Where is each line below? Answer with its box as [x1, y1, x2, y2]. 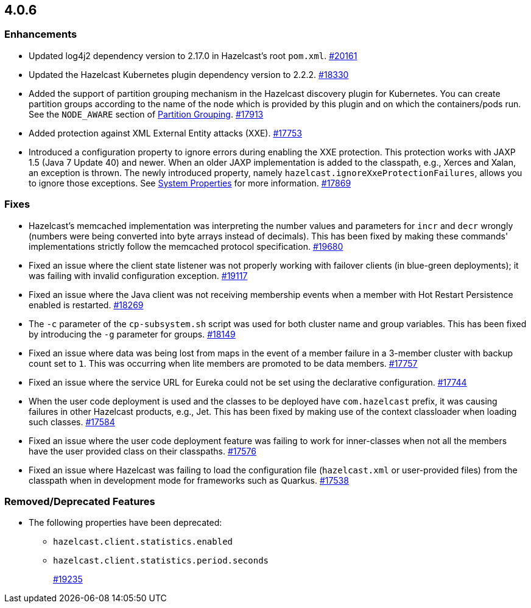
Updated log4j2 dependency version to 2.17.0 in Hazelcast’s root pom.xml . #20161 [29, 50, 357, 61]
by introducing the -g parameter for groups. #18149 [29, 328, 236, 339]
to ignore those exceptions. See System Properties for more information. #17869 [29, 177, 351, 188]
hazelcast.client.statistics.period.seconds [53, 556, 269, 566]
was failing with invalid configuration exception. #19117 [29, 270, 248, 281]
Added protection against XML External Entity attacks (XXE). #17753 [29, 127, 302, 138]
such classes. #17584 [29, 416, 115, 427]
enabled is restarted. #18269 [29, 299, 144, 310]
